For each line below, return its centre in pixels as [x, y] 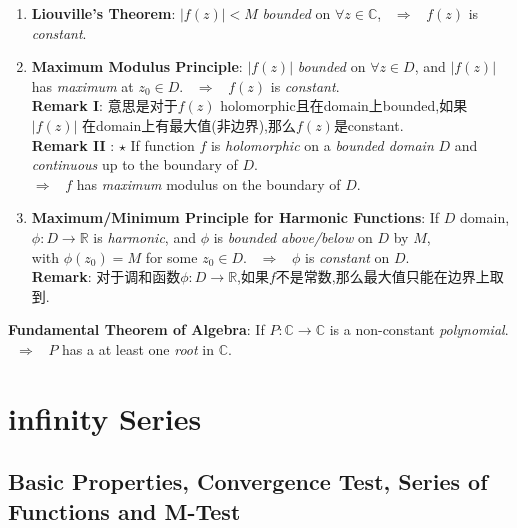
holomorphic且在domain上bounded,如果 [344, 105]
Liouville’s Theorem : [103, 13]
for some [171, 256]
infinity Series [105, 417]
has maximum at [82, 85]
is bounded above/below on [293, 236]
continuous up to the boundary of [134, 164]
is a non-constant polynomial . [419, 329]
